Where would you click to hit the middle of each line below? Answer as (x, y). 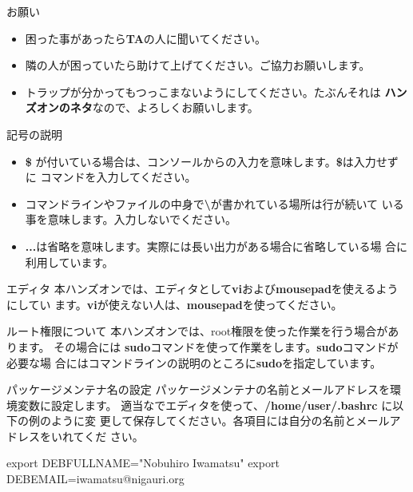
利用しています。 (69, 262)
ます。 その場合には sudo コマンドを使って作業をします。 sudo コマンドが (208, 346)
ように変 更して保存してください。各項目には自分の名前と (203, 421)
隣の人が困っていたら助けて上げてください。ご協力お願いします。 (198, 65)
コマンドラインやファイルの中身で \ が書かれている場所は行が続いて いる (214, 203)
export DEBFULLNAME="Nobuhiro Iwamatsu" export (143, 463)
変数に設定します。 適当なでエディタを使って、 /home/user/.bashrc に (205, 405)
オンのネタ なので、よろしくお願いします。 (147, 107)
